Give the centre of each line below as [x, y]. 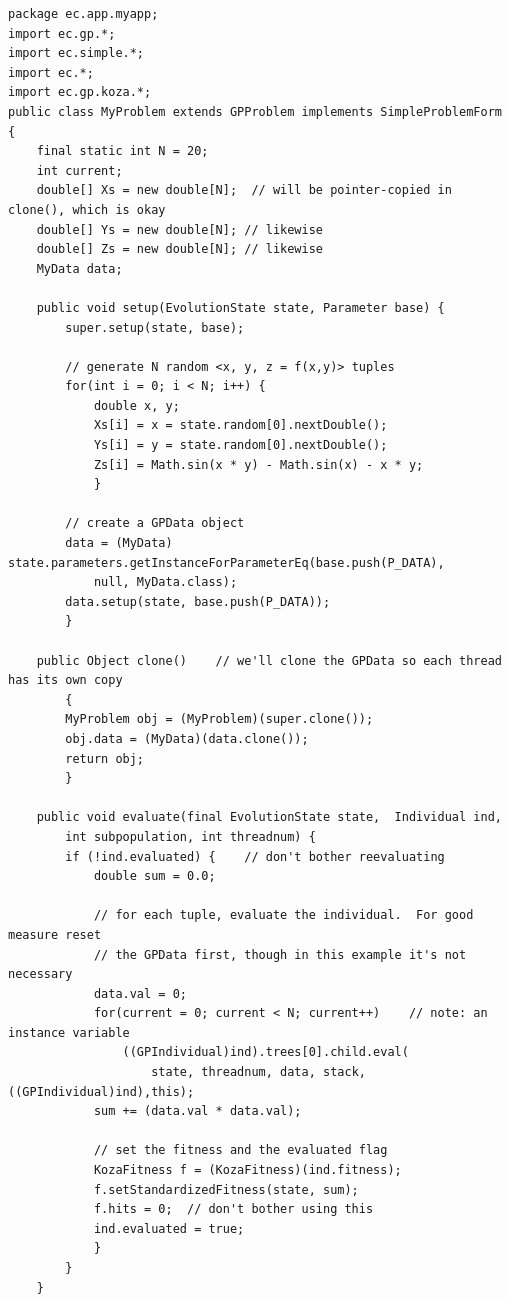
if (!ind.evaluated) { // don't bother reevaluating [255, 856]
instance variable [69, 1032]
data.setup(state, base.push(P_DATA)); [198, 601]
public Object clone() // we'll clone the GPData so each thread [269, 660]
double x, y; [136, 405]
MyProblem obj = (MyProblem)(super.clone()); [219, 719]
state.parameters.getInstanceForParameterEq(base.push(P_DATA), [226, 562]
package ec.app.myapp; [83, 14]
